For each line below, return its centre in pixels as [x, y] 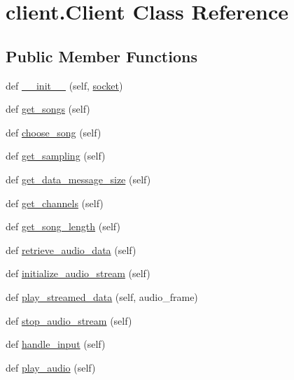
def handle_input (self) [56, 344]
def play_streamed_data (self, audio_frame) [102, 296]
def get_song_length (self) [63, 226]
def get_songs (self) [48, 109]
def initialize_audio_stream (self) [78, 273]
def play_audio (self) [51, 367]
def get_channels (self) [55, 203]
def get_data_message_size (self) [78, 179]
